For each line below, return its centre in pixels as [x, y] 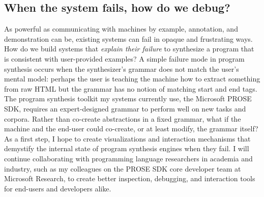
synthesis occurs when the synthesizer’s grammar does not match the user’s [122, 68]
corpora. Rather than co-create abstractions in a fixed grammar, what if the [123, 118]
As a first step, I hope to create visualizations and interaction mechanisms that [127, 138]
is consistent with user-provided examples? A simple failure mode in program [124, 58]
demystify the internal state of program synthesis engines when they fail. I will [127, 148]
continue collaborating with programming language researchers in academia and [128, 158]
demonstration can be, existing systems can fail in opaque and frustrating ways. [128, 38]
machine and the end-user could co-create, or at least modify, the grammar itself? [131, 129]
